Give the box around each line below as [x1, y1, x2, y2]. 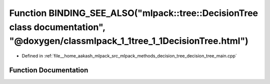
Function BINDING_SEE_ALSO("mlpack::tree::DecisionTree [9, 7, 258, 18]
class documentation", [9, 21, 105, 32]
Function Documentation [9, 65, 88, 74]
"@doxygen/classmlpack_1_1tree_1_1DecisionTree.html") [9, 35, 248, 47]
